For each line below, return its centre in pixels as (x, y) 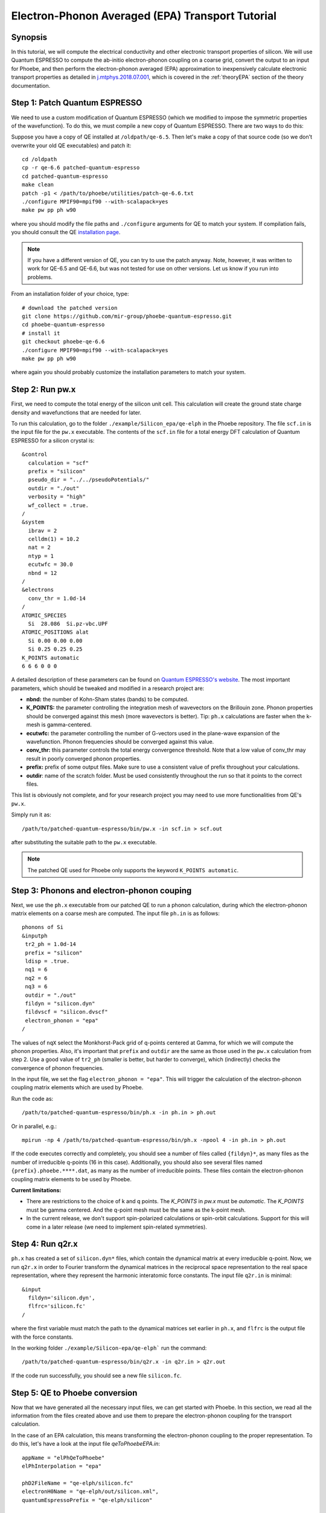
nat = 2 (39, 547)
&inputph (35, 936)
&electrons (38, 590)
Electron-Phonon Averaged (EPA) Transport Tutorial (144, 16)
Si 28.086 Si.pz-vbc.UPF (68, 624)
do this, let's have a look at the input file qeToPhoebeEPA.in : (85, 1444)
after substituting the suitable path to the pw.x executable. (84, 842)
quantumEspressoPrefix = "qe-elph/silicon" (87, 1500)
